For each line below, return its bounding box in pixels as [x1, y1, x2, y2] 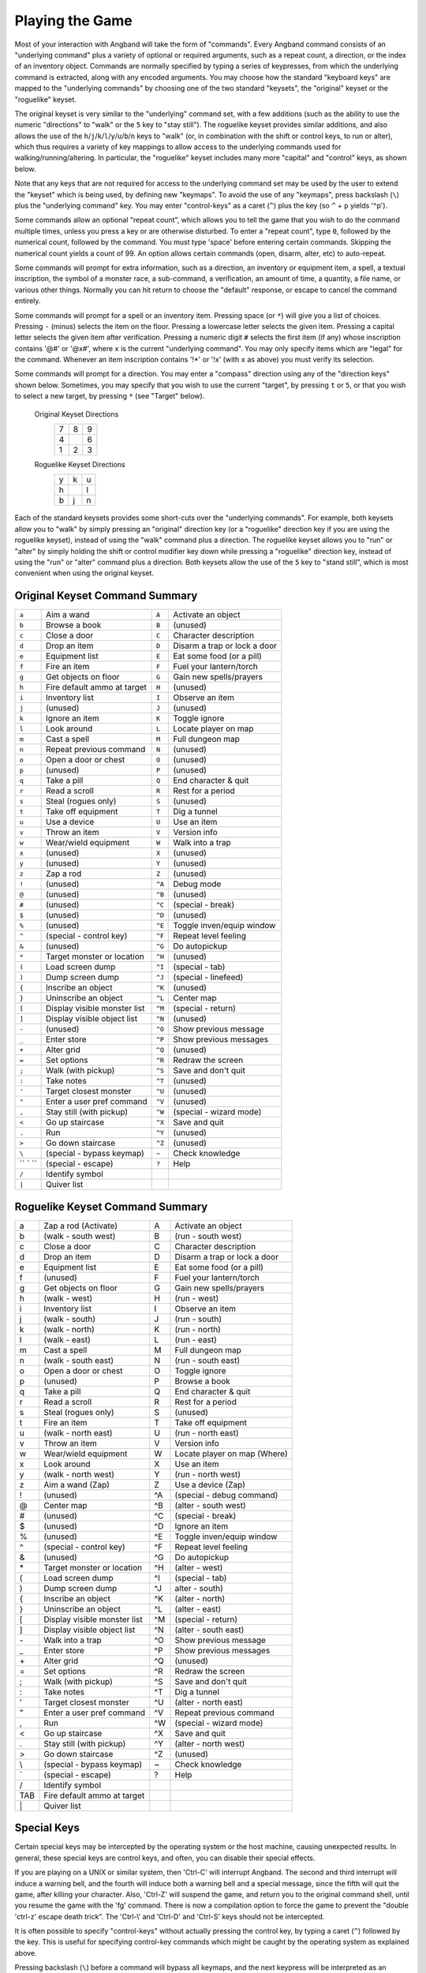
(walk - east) [43, 1334, 91, 1345]
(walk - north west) [43, 1469, 114, 1480]
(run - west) [174, 1293, 219, 1304]
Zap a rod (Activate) [43, 1220, 118, 1231]
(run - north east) [174, 1427, 240, 1438]
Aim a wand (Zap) [43, 1479, 110, 1490]
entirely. [14, 296, 41, 305]
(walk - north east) [43, 1427, 114, 1438]
